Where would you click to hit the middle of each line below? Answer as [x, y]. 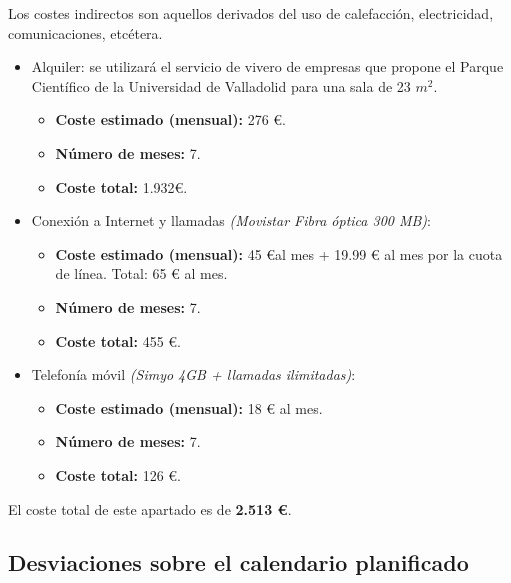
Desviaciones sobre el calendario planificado [238, 562]
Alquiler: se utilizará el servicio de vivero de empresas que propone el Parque [267, 66]
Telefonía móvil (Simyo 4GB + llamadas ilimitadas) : [193, 374]
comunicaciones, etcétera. [85, 32]
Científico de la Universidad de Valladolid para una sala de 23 [221, 85]
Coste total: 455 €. [118, 340]
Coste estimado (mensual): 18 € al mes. [189, 407]
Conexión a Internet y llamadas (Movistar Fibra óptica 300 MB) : [231, 220]
